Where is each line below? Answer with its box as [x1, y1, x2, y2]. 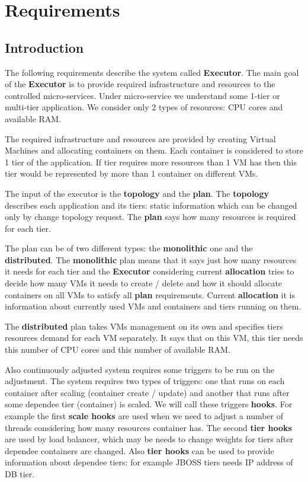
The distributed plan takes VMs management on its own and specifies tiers [5, 320, 283, 332]
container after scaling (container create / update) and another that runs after [5, 386, 290, 398]
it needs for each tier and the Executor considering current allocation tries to [5, 265, 294, 277]
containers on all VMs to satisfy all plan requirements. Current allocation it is [5, 288, 296, 301]
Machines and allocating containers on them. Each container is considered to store [5, 144, 303, 157]
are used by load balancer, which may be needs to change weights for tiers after [5, 433, 293, 445]
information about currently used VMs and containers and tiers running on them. [5, 300, 301, 312]
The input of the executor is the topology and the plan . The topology [5, 187, 269, 199]
